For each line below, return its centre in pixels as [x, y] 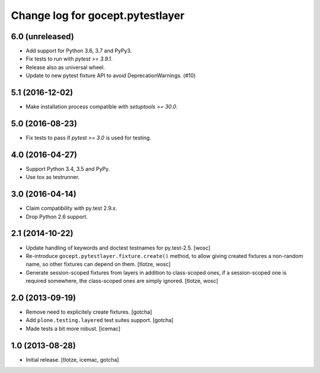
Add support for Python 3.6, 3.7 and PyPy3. [79, 51]
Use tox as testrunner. [53, 177]
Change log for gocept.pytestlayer [98, 15]
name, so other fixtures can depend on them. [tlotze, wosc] [98, 264]
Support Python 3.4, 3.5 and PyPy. [68, 168]
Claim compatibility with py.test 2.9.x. [71, 208]
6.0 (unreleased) [42, 36]
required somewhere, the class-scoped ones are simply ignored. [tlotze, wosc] [122, 281]
